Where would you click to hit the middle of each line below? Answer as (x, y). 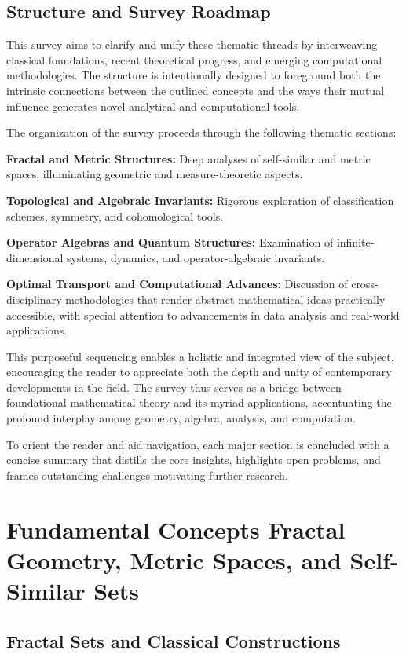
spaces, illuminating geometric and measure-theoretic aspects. (155, 174)
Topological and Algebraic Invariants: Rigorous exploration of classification (200, 200)
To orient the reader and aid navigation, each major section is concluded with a (198, 444)
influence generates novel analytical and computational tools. (153, 106)
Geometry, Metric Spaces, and (174, 559)
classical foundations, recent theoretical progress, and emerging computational (194, 59)
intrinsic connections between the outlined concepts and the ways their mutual (196, 90)
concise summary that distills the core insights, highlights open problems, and (194, 460)
